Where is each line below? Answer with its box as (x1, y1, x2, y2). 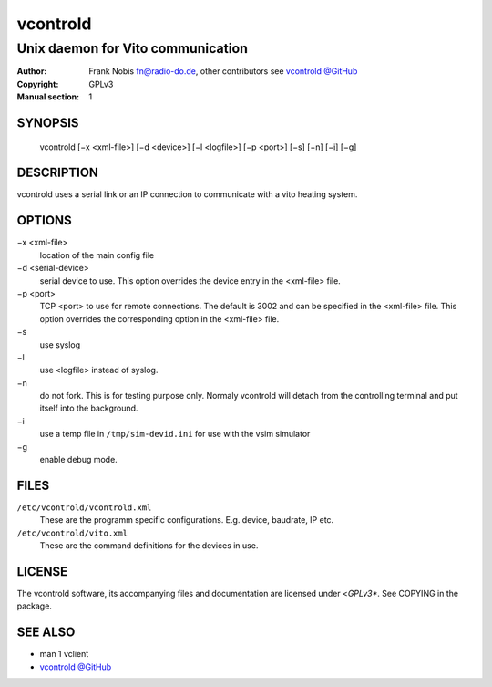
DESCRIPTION (16, 165, 99, 181)
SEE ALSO (16, 625, 76, 640)
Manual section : (16, 91, 80, 102)
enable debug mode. (39, 454, 118, 465)
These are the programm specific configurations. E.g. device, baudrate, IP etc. (39, 515, 334, 526)
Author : (16, 66, 47, 77)
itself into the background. (39, 402, 138, 414)
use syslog (39, 338, 81, 350)
